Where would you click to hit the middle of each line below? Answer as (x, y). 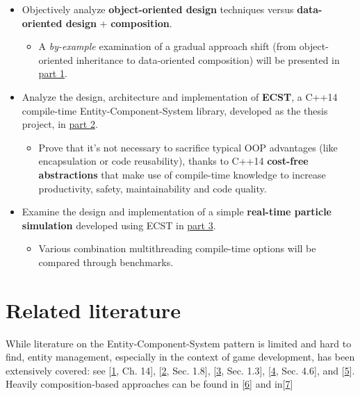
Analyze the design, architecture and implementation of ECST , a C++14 (180, 96)
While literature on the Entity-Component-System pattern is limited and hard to (179, 343)
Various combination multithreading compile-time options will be (177, 248)
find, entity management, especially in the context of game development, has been (180, 357)
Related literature (93, 310)
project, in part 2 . (60, 124)
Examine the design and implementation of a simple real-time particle (177, 212)
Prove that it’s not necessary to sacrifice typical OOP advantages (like (188, 147)
